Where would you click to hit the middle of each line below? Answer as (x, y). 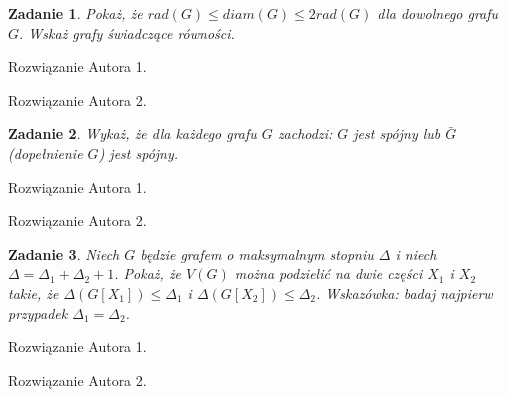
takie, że (33, 292)
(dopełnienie (45, 152)
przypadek (38, 312)
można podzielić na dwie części (328, 273)
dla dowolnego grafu (438, 13)
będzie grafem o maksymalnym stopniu (257, 253)
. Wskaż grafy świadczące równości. (127, 32)
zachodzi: (305, 133)
